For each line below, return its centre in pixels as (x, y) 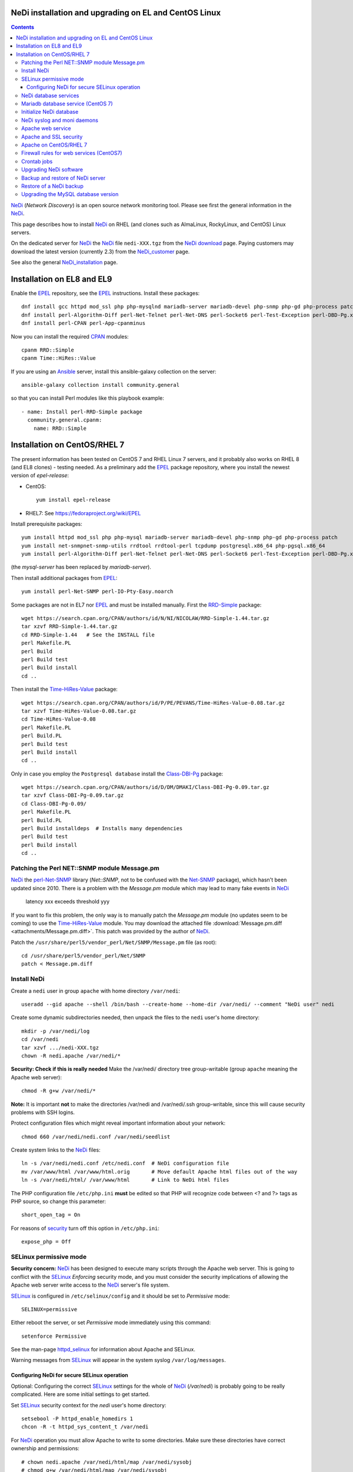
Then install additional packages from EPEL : (64, 578)
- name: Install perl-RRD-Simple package (82, 412)
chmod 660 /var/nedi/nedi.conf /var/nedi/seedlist (96, 1137)
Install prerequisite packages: (46, 523)
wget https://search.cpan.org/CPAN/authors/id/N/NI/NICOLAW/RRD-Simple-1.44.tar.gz (146, 619)
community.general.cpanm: (65, 420)
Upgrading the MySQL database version (70, 194)
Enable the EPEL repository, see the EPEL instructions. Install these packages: (105, 293)
